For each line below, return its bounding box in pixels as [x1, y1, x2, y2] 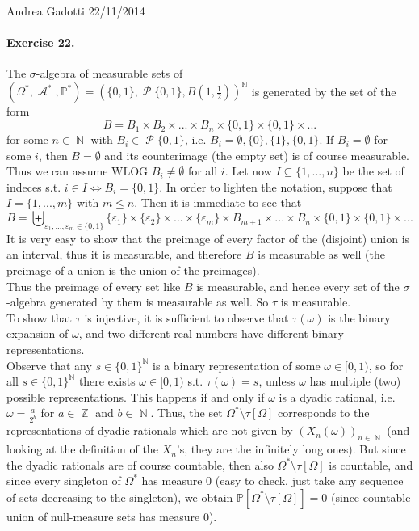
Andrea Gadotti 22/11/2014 [6, 2, 145, 19]
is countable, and [329, 456, 413, 473]
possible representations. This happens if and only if [6, 388, 265, 405]
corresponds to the [278, 404, 370, 421]
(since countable [331, 488, 411, 505]
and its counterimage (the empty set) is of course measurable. [104, 146, 409, 163]
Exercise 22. [6, 34, 75, 51]
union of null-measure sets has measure [6, 508, 200, 525]
